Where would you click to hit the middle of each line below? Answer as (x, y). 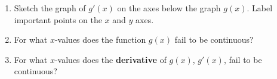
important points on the (58, 19)
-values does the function (100, 39)
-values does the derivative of (110, 59)
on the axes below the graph (169, 8)
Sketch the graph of (50, 8)
